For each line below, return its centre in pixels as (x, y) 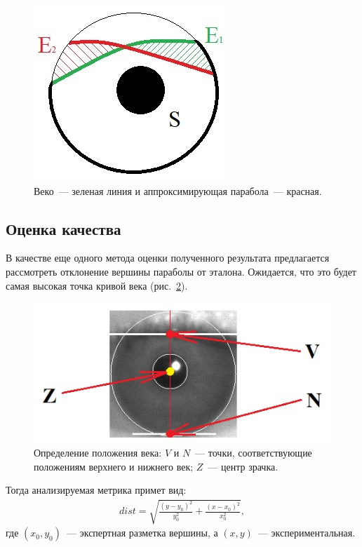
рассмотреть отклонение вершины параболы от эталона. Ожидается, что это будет (181, 271)
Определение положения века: (98, 453)
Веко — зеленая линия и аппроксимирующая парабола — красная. (178, 190)
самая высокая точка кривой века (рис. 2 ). (97, 285)
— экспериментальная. (307, 533)
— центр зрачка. (243, 466)
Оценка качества (63, 228)
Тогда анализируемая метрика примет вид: (96, 490)
